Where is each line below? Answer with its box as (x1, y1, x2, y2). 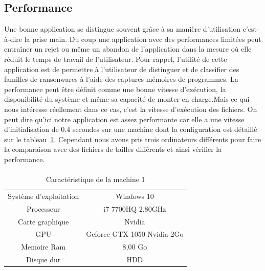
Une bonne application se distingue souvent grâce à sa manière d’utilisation (4, 24, 241, 34)
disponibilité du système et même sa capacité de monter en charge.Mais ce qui (4, 94, 250, 104)
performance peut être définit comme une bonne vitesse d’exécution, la (4, 83, 226, 94)
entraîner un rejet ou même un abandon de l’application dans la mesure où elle (4, 43, 252, 54)
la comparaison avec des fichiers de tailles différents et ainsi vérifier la (4, 144, 222, 154)
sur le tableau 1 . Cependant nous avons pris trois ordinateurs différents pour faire (4, 133, 261, 144)
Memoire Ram (21, 241, 66, 252)
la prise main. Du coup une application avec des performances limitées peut (24, 33, 261, 44)
